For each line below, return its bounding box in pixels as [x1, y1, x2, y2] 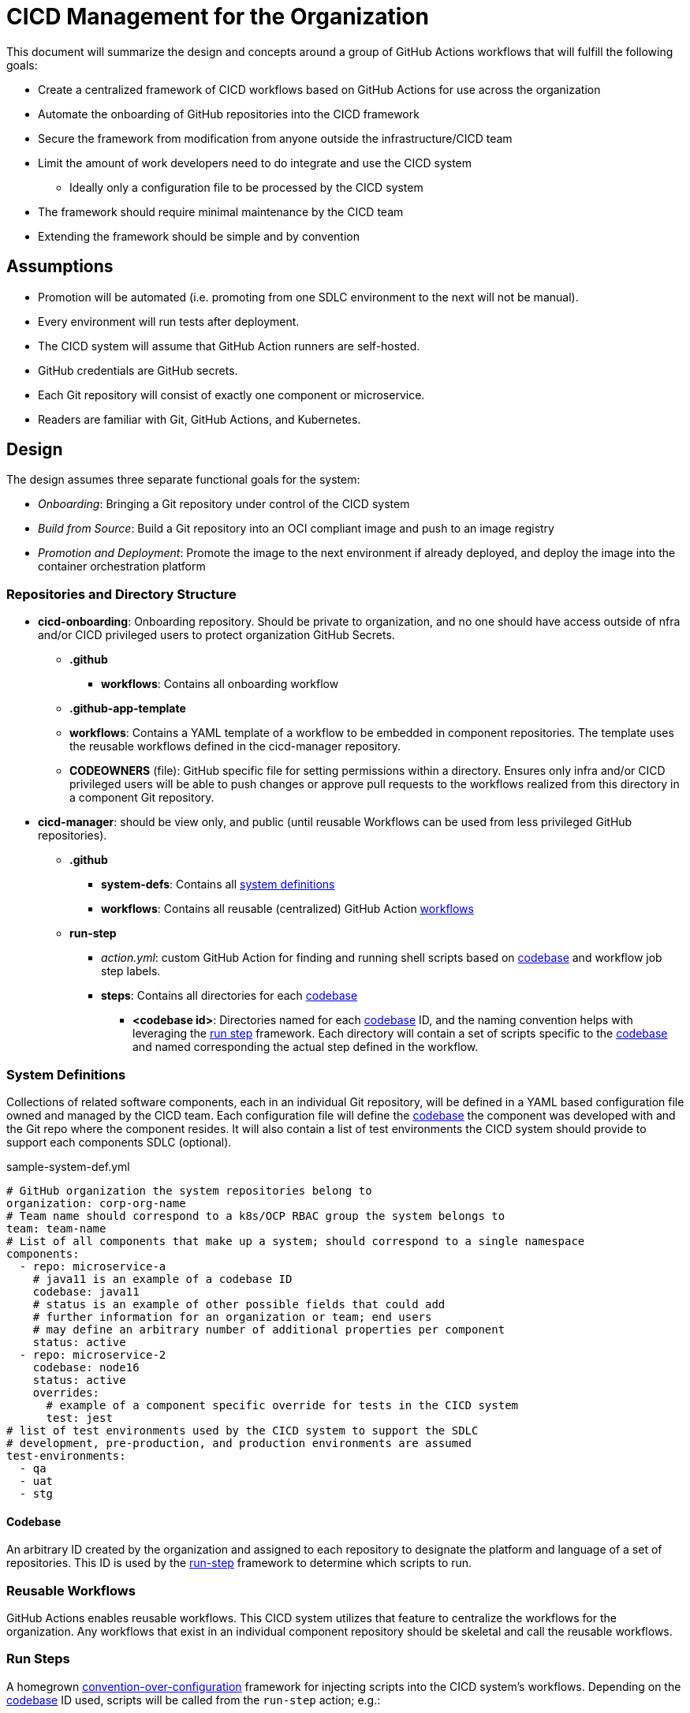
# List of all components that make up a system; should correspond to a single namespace [6, 1234, 585, 1247]
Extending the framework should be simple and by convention [38, 229, 360, 243]
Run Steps [6, 1651, 70, 1667]
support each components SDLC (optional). [6, 1135, 232, 1149]
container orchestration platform [38, 559, 206, 574]
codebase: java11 [32, 1285, 140, 1298]
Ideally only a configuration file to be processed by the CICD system [69, 180, 423, 194]
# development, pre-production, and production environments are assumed [6, 1436, 472, 1449]
